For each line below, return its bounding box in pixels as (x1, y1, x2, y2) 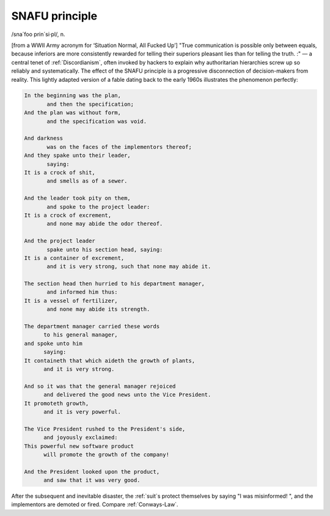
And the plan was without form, (24, 109, 122, 116)
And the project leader (24, 238, 96, 244)
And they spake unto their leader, (24, 152, 131, 159)
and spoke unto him (24, 340, 82, 347)
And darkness (24, 135, 64, 142)
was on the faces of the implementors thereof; (46, 144, 192, 150)
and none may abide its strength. (46, 306, 150, 313)
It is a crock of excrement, (24, 211, 112, 219)
